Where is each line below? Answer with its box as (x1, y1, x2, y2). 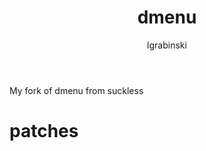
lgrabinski (147, 39, 187, 51)
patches (9, 120, 79, 143)
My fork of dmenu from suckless (9, 84, 144, 96)
